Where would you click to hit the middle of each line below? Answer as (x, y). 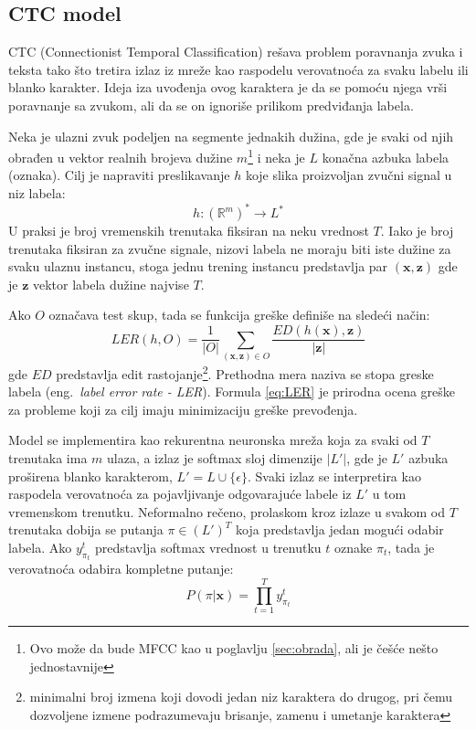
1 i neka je (276, 156)
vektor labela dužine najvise (111, 284)
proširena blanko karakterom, (90, 476)
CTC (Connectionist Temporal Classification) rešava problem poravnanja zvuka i (236, 52)
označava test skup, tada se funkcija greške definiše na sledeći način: (239, 315)
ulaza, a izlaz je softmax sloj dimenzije (215, 457)
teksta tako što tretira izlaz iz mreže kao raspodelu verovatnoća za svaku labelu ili (238, 69)
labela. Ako (40, 547)
